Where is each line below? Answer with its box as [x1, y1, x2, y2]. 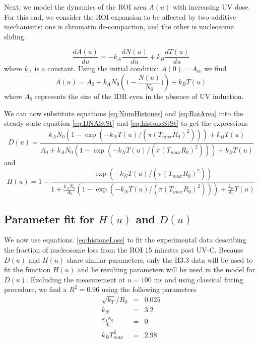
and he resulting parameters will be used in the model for [77, 264, 255, 275]
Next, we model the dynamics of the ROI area [4, 2, 147, 12]
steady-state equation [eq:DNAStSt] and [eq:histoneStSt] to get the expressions [4, 118, 248, 128]
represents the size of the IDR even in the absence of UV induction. [35, 91, 244, 102]
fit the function [4, 264, 51, 275]
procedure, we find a [4, 284, 67, 295]
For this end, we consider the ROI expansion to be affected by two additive [4, 11, 236, 22]
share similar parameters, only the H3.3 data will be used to [67, 254, 253, 265]
